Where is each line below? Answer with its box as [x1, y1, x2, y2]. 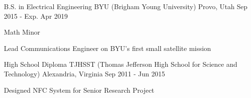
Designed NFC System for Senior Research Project [4, 85, 155, 95]
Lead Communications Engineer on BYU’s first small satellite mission [4, 43, 211, 53]
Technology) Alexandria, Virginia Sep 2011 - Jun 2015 [4, 68, 165, 78]
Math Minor [4, 27, 40, 37]
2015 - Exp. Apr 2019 [4, 11, 68, 21]
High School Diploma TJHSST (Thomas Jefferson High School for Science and [4, 59, 237, 69]
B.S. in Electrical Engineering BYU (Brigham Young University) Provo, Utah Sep [4, 1, 248, 11]
